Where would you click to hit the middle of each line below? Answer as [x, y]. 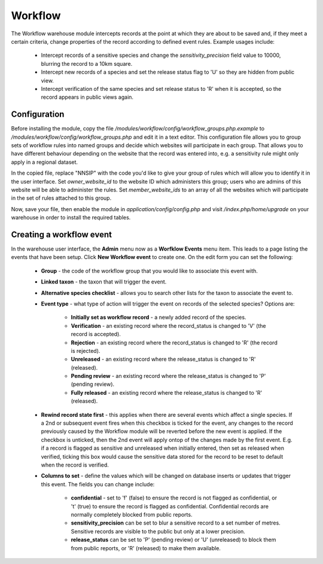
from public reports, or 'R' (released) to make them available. [146, 548]
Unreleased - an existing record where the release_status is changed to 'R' [163, 359]
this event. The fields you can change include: [98, 484]
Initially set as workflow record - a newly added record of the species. [159, 318]
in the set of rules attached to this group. [61, 198]
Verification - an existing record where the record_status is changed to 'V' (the [168, 325]
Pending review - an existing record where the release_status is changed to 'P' [168, 376]
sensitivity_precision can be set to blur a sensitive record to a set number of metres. [176, 523]
